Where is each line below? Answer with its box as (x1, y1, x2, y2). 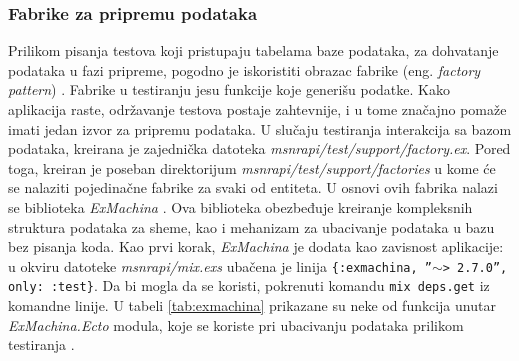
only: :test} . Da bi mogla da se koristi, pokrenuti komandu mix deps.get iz (8, 275, 490, 296)
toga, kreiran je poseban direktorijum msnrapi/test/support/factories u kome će (8, 157, 496, 178)
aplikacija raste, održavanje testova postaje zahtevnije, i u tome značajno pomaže (8, 99, 507, 119)
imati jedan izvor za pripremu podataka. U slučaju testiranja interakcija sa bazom (8, 118, 512, 139)
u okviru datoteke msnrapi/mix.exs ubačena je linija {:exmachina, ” (8, 255, 432, 276)
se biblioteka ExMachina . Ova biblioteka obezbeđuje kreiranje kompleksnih (8, 196, 473, 217)
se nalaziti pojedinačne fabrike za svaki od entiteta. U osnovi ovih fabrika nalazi (8, 177, 498, 198)
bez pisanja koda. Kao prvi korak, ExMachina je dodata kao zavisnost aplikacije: (8, 236, 504, 257)
